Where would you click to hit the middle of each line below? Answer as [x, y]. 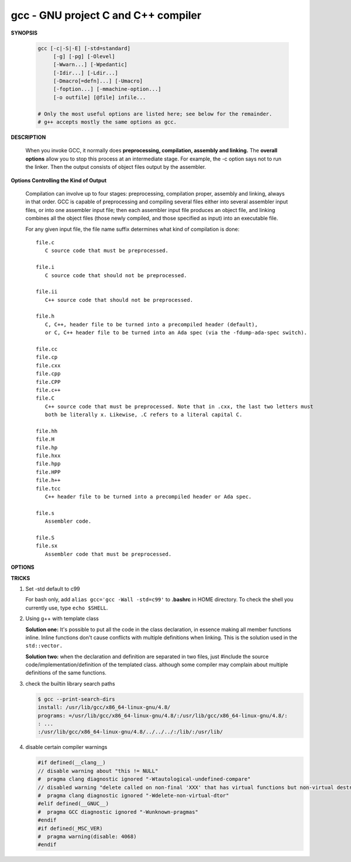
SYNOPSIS [24, 33]
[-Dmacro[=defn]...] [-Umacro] [98, 81]
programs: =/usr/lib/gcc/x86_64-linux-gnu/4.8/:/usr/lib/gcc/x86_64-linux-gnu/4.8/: [163, 716]
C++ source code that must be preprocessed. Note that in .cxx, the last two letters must [179, 406]
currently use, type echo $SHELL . [67, 608]
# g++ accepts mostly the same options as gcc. [107, 122]
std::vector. [44, 646]
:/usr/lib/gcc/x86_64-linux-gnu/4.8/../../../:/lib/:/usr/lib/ [130, 732]
